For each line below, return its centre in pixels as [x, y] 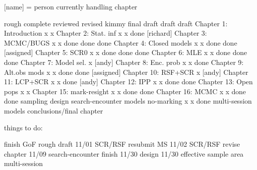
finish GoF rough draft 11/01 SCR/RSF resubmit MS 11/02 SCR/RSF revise [122, 144]
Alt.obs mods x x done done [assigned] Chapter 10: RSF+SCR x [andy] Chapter [126, 72]
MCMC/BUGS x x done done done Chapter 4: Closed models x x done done [121, 42]
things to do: [23, 127]
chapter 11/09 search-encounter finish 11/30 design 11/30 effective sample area [124, 153]
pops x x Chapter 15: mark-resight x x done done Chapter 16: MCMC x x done [125, 91]
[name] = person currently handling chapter [71, 6]
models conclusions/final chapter [54, 110]
